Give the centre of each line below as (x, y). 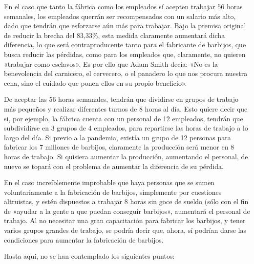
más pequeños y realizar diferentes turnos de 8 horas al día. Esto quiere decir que (126, 108)
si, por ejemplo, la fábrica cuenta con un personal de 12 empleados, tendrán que (124, 118)
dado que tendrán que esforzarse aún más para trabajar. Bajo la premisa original (125, 26)
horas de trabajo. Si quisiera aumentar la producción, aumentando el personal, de (126, 156)
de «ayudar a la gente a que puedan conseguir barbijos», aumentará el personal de (127, 211)
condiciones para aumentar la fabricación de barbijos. (84, 239)
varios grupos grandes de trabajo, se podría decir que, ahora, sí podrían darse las (125, 230)
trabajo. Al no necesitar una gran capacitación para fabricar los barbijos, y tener (125, 220)
